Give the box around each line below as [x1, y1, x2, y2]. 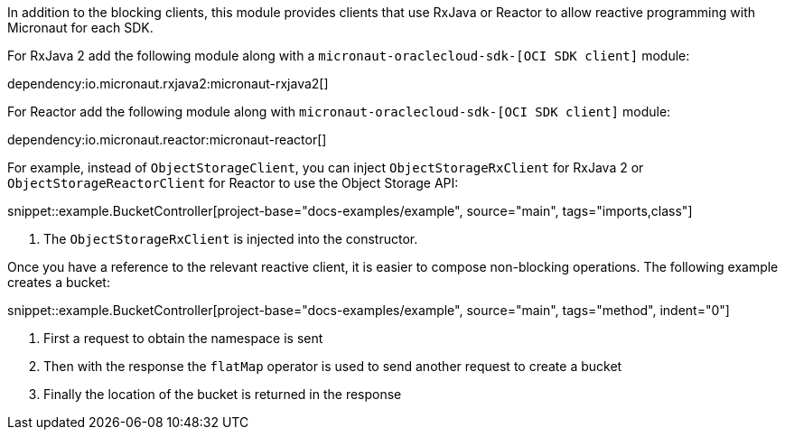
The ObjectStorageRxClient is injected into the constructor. [43, 231, 418, 246]
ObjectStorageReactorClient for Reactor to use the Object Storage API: [7, 175, 459, 191]
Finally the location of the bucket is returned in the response [43, 386, 402, 402]
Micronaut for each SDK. [7, 20, 154, 35]
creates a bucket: [7, 274, 110, 290]
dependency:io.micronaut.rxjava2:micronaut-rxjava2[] [7, 76, 329, 91]
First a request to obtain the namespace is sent [43, 330, 323, 346]
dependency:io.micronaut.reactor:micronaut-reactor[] [7, 132, 327, 147]
